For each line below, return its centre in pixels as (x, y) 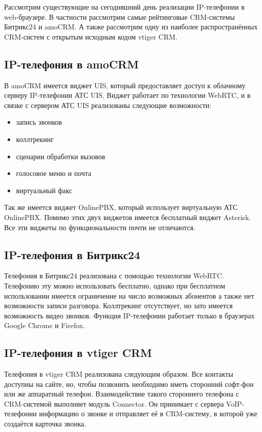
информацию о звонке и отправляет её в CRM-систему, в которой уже (148, 413)
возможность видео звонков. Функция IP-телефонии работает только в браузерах (129, 315)
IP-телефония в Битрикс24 (72, 254)
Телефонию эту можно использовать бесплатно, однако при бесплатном (115, 285)
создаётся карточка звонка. (45, 424)
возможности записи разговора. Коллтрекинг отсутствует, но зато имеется (119, 305)
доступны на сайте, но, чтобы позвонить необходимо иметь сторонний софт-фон (129, 384)
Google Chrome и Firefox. (45, 325)
